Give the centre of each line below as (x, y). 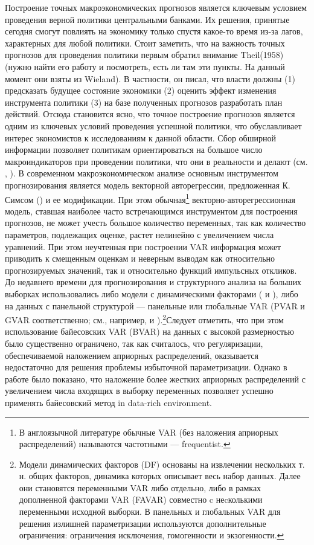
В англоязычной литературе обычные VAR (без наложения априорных (149, 432)
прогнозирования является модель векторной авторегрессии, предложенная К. (148, 185)
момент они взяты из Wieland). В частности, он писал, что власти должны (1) (150, 78)
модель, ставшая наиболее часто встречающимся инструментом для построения (151, 211)
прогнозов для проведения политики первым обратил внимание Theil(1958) (144, 55)
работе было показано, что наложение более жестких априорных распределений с (155, 379)
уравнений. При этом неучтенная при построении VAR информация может (143, 246)
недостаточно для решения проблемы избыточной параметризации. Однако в (146, 367)
